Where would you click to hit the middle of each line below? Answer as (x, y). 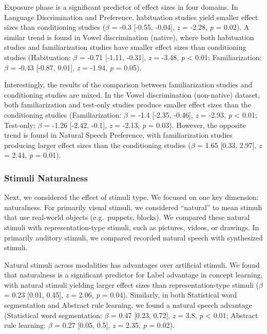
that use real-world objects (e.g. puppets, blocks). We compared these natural (127, 217)
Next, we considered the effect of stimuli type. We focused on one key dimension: (131, 197)
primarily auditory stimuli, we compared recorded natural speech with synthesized (133, 237)
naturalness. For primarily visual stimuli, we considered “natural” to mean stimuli (133, 207)
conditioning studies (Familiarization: (63, 114)
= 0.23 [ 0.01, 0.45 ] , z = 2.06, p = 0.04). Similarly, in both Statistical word (121, 295)
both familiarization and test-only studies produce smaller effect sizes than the (128, 105)
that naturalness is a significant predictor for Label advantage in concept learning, (133, 275)
